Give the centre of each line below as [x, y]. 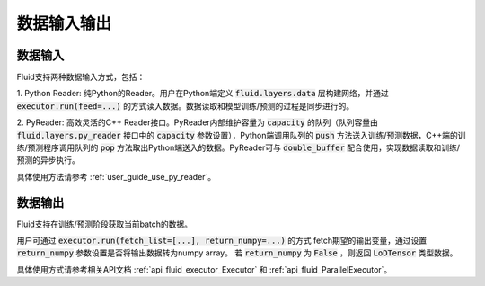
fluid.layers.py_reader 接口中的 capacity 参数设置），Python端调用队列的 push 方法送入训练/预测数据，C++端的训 [241, 135]
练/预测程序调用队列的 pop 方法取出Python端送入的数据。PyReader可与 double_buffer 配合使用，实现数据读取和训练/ [238, 147]
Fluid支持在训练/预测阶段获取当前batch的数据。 [105, 224]
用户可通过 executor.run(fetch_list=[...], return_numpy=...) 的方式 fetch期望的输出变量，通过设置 [222, 241]
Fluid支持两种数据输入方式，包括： [81, 77]
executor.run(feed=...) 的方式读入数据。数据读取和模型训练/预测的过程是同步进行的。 [185, 106]
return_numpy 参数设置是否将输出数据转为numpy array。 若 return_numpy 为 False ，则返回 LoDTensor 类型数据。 [237, 253]
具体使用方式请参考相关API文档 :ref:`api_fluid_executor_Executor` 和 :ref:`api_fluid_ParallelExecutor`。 [204, 269]
